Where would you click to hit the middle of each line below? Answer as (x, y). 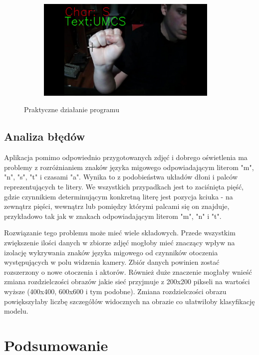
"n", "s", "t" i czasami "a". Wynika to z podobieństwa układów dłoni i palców (121, 177)
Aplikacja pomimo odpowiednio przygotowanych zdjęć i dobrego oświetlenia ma (126, 157)
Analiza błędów (45, 136)
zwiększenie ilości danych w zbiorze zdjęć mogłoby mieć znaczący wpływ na (120, 242)
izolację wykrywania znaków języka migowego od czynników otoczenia (111, 252)
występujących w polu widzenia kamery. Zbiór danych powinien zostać (112, 262)
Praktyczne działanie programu (72, 109)
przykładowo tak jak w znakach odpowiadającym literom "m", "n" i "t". (113, 216)
